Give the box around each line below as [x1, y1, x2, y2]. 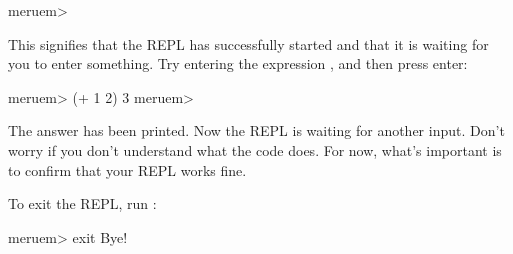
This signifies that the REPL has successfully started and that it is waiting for [8, 33, 489, 54]
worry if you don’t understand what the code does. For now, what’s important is [8, 139, 502, 160]
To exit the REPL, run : [8, 193, 157, 214]
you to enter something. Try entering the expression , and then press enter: [8, 53, 468, 74]
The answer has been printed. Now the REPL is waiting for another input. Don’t [8, 120, 505, 141]
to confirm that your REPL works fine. [8, 159, 247, 180]
